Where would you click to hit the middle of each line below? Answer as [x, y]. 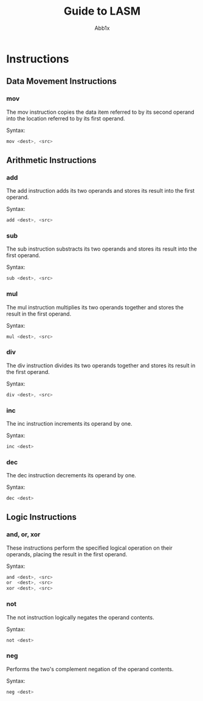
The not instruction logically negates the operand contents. [80, 617]
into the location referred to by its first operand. [66, 118]
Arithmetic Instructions [51, 160]
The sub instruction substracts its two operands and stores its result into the [102, 249]
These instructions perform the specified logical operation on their [90, 548]
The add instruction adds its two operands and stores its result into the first [101, 191]
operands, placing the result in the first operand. [67, 554]
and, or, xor [23, 534]
